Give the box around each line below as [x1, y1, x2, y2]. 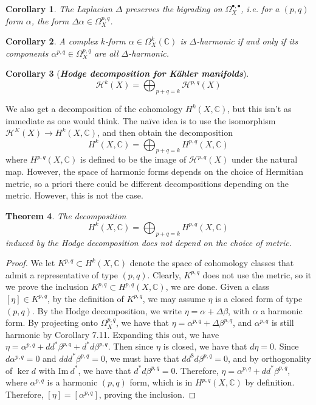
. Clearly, [147, 268, 181, 281]
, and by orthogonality [227, 351, 311, 364]
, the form [31, 14, 69, 27]
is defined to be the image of [80, 153, 187, 166]
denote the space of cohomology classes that [129, 256, 294, 269]
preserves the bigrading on [125, 2, 222, 15]
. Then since [108, 340, 154, 353]
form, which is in [129, 376, 193, 389]
